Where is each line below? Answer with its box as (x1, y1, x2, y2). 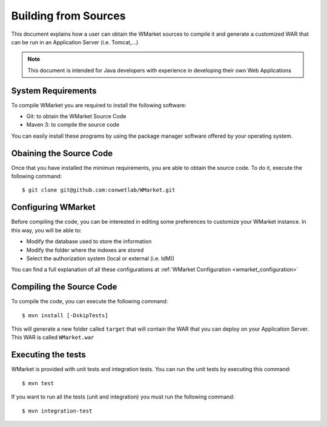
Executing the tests (11, 349, 86, 360)
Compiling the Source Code (11, 282, 117, 292)
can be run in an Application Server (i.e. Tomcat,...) (11, 38, 139, 45)
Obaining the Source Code (11, 148, 113, 158)
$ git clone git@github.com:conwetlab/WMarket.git (22, 187, 176, 193)
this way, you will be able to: (11, 226, 82, 234)
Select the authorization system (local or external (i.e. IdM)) (26, 255, 175, 262)
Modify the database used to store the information (26, 238, 152, 245)
